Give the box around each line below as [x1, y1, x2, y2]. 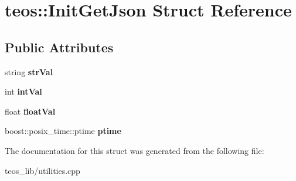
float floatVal [5, 105, 56, 117]
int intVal [5, 85, 42, 98]
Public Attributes [5, 38, 114, 56]
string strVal [5, 65, 53, 78]
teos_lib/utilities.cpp [5, 164, 80, 176]
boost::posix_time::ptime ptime [5, 125, 121, 137]
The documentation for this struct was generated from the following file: [5, 144, 264, 156]
